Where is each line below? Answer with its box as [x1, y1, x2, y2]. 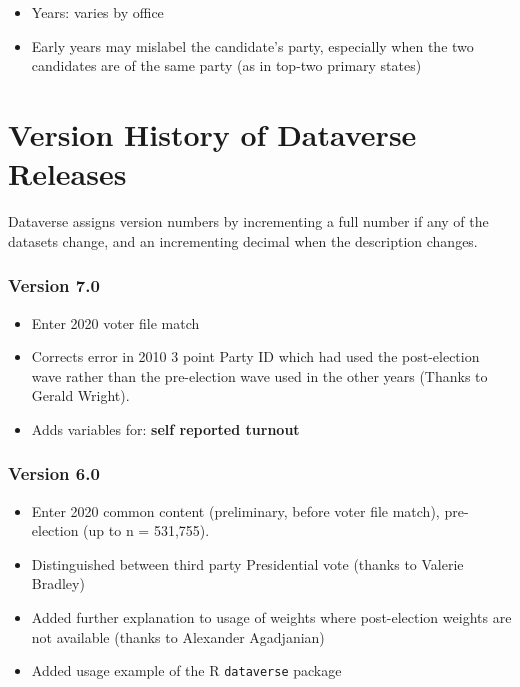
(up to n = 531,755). [83, 520, 210, 541]
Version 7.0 [8, 273, 100, 298]
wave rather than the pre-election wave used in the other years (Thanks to [31, 365, 488, 386]
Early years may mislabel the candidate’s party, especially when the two [31, 35, 474, 56]
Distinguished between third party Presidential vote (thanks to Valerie [31, 553, 464, 574]
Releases [8, 153, 127, 194]
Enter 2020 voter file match [31, 312, 200, 333]
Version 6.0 [8, 461, 100, 486]
